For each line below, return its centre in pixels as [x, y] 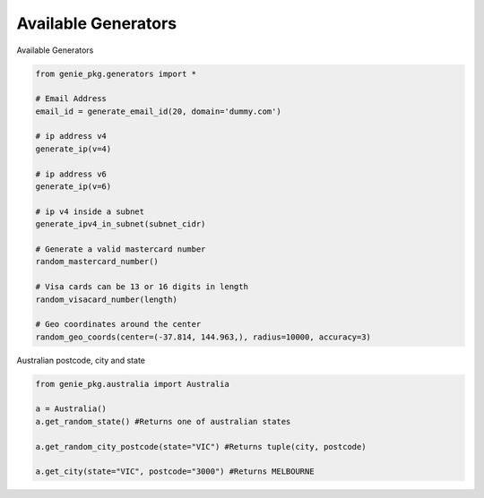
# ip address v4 [71, 136]
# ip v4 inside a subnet [90, 211]
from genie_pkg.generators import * [116, 73]
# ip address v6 [71, 174]
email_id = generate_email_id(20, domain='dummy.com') [158, 111]
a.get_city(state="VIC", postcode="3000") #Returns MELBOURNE [175, 472]
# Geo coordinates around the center [118, 324]
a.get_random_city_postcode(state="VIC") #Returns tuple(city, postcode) [201, 446]
